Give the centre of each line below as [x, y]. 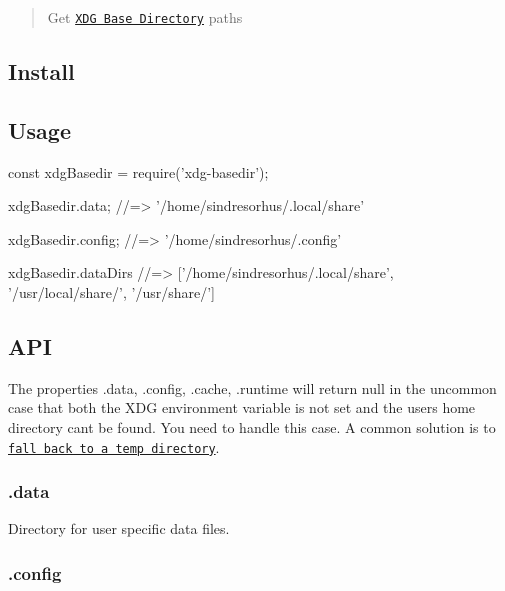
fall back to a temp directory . [114, 446]
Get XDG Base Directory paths [145, 17]
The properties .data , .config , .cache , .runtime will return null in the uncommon [252, 387]
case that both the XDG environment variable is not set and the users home [242, 407]
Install [41, 71]
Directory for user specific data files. [119, 528]
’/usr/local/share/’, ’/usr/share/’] [111, 292]
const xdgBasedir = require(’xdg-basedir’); [138, 171]
